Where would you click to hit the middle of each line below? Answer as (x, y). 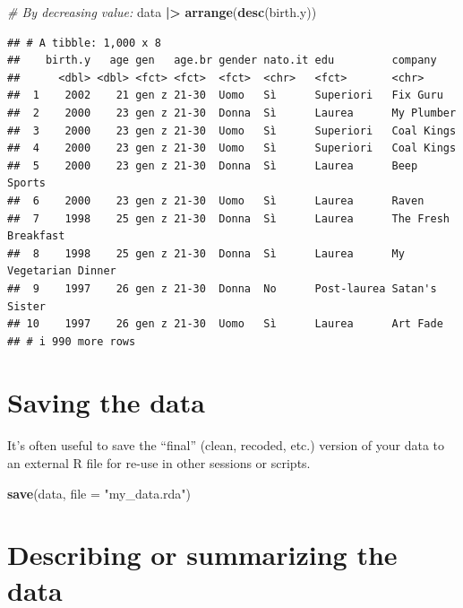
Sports (26, 183)
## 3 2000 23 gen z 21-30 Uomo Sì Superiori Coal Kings (232, 130)
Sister (26, 306)
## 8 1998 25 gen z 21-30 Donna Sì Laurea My (206, 253)
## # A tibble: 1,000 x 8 (84, 43)
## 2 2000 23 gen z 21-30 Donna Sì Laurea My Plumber (232, 113)
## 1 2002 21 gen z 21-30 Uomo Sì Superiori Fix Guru (225, 96)
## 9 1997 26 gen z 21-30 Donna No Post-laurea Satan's (222, 288)
